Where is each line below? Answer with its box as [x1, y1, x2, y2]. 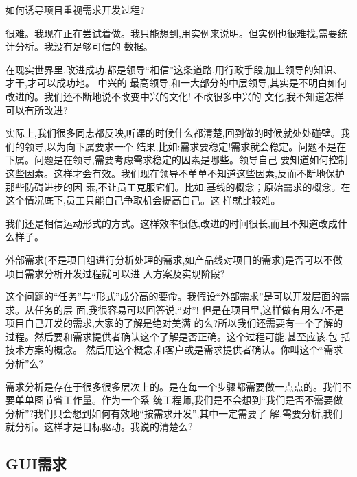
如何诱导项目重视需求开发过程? [5, 3, 145, 16]
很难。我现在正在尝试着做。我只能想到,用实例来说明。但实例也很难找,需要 [5, 25, 338, 40]
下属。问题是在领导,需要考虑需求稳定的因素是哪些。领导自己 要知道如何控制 [5, 152, 348, 167]
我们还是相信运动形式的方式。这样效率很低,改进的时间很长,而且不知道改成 [5, 216, 338, 230]
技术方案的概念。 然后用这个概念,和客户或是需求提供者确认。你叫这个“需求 [5, 342, 343, 357]
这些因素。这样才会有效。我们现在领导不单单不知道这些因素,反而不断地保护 [5, 165, 345, 180]
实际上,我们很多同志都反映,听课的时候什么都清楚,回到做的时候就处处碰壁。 [5, 126, 341, 140]
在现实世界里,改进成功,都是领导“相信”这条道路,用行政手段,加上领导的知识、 [5, 62, 343, 76]
